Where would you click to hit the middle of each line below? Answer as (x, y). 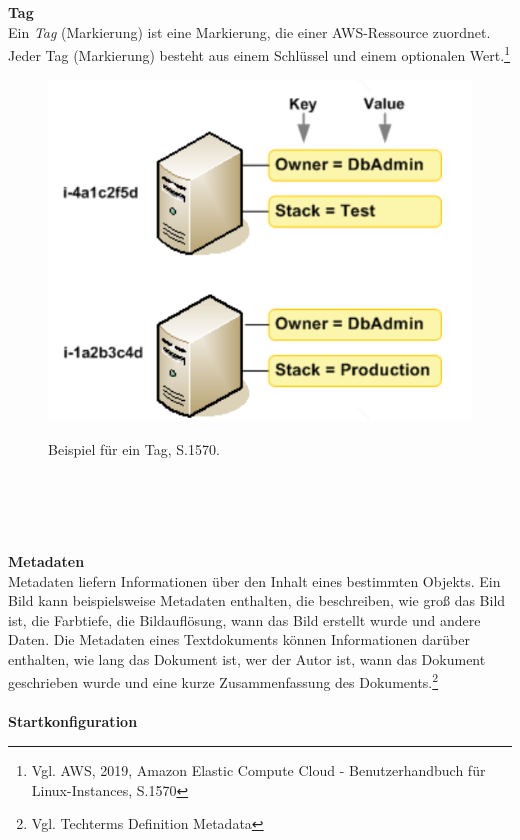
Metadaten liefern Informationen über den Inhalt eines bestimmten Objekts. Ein (254, 580)
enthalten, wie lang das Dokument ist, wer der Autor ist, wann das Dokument (247, 658)
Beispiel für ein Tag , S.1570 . (134, 448)
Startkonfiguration (73, 721)
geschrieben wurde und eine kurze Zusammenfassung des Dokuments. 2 (223, 681)
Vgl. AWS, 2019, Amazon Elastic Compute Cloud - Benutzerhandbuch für (258, 769)
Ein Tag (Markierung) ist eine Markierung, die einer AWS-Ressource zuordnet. (249, 31)
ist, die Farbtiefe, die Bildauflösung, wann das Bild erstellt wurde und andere (244, 619)
